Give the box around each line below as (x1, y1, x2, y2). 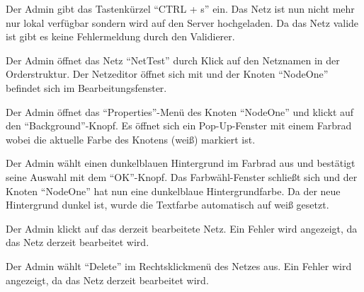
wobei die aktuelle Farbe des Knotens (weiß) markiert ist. (6, 132, 256, 146)
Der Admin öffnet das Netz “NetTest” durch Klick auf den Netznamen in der (6, 52, 340, 67)
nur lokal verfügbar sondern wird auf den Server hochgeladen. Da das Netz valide (6, 15, 359, 30)
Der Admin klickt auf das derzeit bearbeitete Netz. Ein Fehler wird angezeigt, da (6, 221, 358, 235)
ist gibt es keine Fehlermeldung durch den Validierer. (6, 29, 235, 44)
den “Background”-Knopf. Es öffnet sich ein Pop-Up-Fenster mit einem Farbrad (6, 118, 352, 133)
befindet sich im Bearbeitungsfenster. (6, 80, 167, 95)
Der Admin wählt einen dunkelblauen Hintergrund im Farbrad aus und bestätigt (6, 156, 356, 170)
